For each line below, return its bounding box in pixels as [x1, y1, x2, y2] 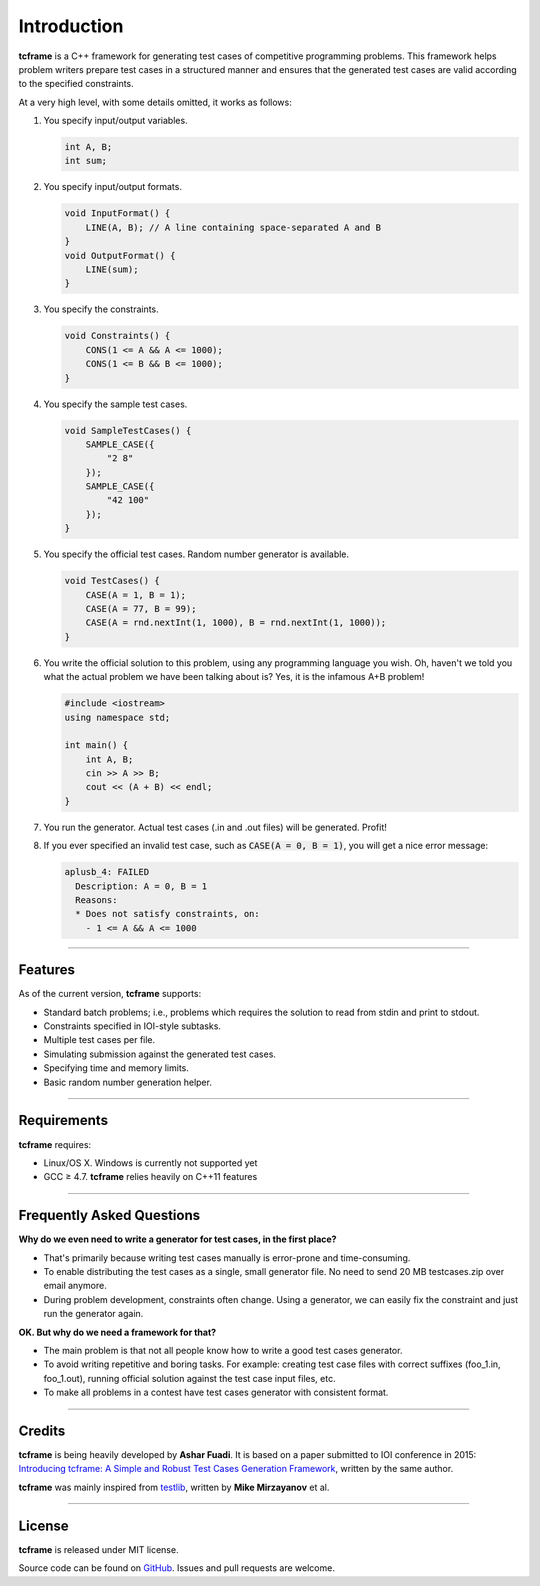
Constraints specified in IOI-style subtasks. [43, 1020, 222, 1032]
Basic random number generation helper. [43, 1076, 212, 1088]
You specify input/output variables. [43, 115, 189, 127]
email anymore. [43, 1280, 107, 1292]
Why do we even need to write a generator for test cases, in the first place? [18, 1233, 337, 1245]
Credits [18, 1422, 66, 1439]
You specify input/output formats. [43, 181, 182, 193]
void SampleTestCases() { [64, 425, 192, 436]
